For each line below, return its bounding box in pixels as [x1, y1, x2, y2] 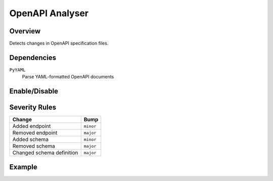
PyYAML [9, 67, 26, 73]
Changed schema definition [12, 149, 78, 156]
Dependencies [9, 53, 57, 62]
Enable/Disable [9, 87, 58, 96]
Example [9, 162, 37, 171]
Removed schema [12, 143, 56, 150]
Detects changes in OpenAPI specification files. [9, 40, 109, 47]
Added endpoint [12, 123, 51, 130]
